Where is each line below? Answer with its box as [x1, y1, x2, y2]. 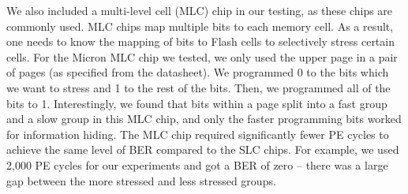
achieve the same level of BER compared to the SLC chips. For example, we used [6, 141, 399, 158]
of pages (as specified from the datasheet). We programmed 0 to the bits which [6, 64, 389, 80]
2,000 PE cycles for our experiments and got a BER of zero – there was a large [6, 156, 388, 173]
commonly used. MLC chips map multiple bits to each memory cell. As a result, [6, 17, 394, 34]
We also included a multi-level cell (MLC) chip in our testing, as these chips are [6, 2, 393, 18]
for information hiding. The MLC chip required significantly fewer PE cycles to [6, 125, 389, 142]
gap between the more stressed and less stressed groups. [6, 172, 276, 188]
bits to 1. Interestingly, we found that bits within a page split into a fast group [6, 95, 387, 111]
